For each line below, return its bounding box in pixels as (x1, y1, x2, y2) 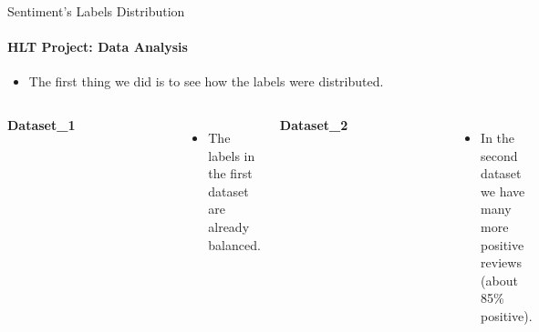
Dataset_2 (279, 115, 348, 134)
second (481, 146, 518, 165)
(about (481, 270, 518, 289)
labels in (208, 146, 255, 165)
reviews (481, 253, 522, 272)
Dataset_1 (7, 115, 76, 134)
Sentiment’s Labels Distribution (7, 2, 185, 20)
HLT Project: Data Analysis (7, 37, 188, 56)
